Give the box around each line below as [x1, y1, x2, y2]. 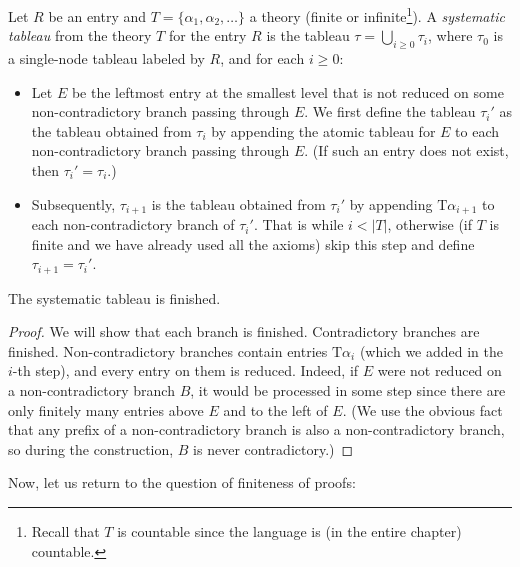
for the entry [168, 25, 247, 46]
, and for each [220, 48, 305, 69]
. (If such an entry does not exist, [304, 140, 509, 161]
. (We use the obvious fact [342, 399, 503, 420]
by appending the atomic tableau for [211, 120, 436, 141]
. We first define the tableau [304, 101, 476, 122]
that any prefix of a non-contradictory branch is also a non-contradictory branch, [8, 419, 505, 440]
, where [428, 25, 473, 46]
